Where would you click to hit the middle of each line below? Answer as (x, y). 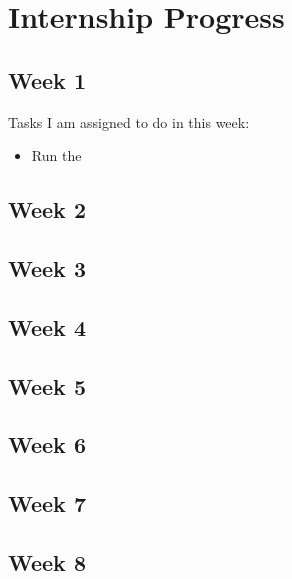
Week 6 (47, 444)
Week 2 (47, 209)
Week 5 (47, 385)
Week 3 (47, 267)
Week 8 (47, 561)
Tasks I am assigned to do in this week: (129, 121)
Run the (56, 155)
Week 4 (47, 326)
